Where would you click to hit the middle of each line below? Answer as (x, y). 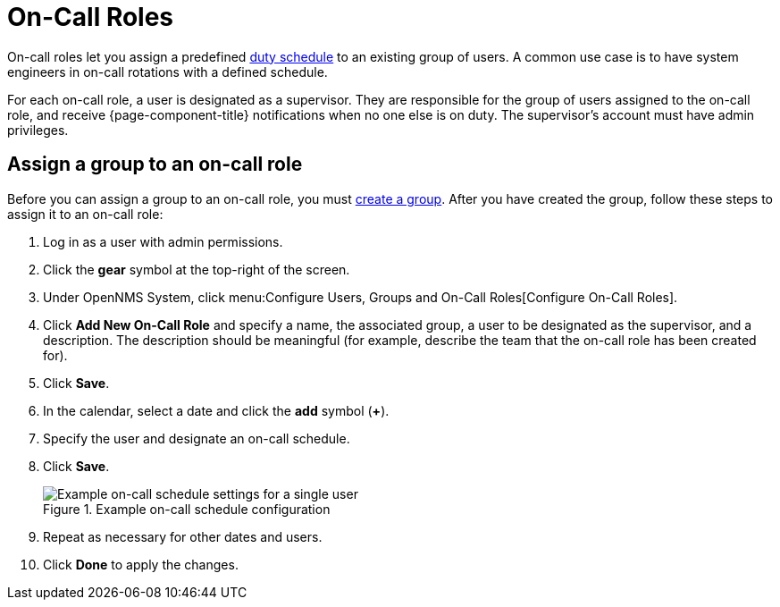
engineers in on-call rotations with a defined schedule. (168, 72)
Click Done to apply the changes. (141, 564)
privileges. (38, 130)
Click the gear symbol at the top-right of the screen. (197, 269)
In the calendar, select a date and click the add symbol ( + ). (216, 410)
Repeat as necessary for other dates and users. (183, 536)
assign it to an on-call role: (85, 214)
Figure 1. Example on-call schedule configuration (187, 509)
